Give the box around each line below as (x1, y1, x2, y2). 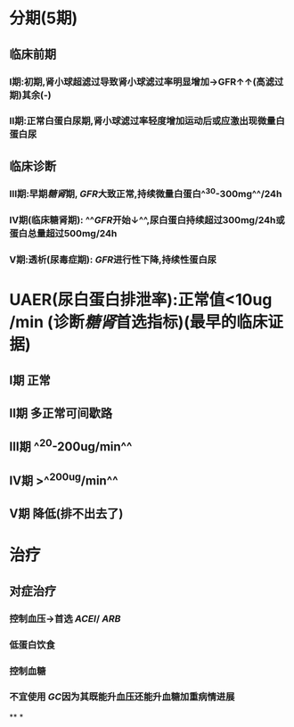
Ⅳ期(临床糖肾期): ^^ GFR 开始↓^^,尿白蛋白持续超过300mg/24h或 (9, 214, 285, 227)
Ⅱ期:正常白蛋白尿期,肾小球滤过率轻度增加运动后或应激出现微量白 (9, 115, 285, 128)
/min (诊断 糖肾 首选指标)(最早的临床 (9, 312, 268, 333)
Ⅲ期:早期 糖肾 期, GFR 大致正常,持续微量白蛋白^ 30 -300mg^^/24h (9, 186, 282, 201)
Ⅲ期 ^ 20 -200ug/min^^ (9, 436, 133, 455)
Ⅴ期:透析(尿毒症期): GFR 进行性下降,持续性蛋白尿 (9, 253, 216, 266)
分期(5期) (9, 8, 78, 29)
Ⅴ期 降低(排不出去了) (9, 506, 124, 522)
